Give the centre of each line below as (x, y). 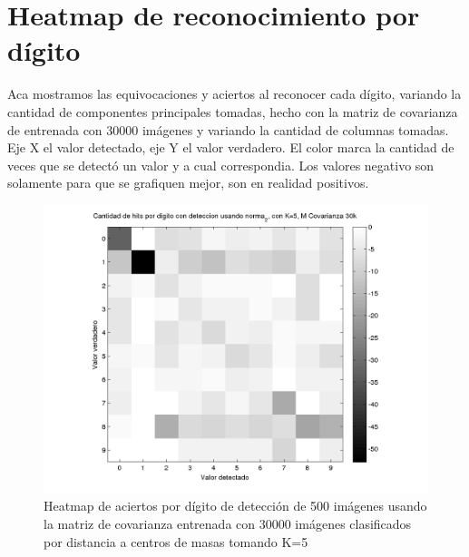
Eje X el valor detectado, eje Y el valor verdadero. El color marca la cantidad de (231, 147)
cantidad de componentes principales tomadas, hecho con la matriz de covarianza (233, 111)
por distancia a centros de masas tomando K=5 (176, 541)
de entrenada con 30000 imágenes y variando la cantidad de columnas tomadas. (228, 129)
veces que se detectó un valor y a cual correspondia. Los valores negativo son (221, 165)
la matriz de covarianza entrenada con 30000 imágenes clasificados (228, 524)
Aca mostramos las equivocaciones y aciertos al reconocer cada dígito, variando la (234, 94)
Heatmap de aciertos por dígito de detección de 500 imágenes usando (235, 506)
